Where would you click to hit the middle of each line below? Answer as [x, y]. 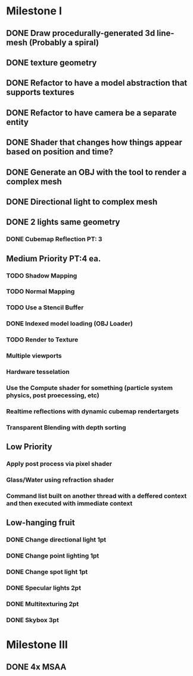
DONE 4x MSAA [36, 667]
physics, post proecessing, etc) [53, 395]
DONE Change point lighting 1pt [53, 556]
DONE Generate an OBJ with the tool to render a [96, 172]
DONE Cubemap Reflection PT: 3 [54, 239]
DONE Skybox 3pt [33, 620]
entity [17, 122]
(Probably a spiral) [64, 42]
